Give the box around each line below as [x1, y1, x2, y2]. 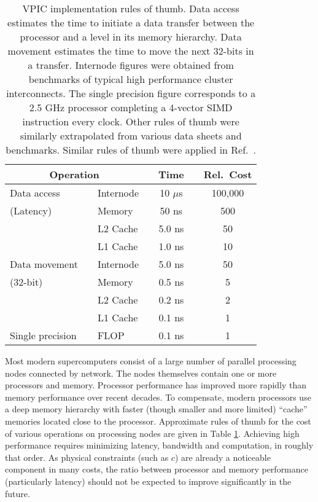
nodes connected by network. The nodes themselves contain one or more [5, 366, 277, 379]
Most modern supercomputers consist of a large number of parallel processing [5, 355, 297, 367]
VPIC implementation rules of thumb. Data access [22, 1, 239, 15]
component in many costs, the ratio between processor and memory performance [5, 463, 309, 476]
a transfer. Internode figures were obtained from [28, 58, 234, 72]
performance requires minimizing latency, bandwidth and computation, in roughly [5, 439, 314, 452]
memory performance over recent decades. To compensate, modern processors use [5, 390, 311, 403]
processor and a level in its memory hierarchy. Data [20, 29, 242, 44]
